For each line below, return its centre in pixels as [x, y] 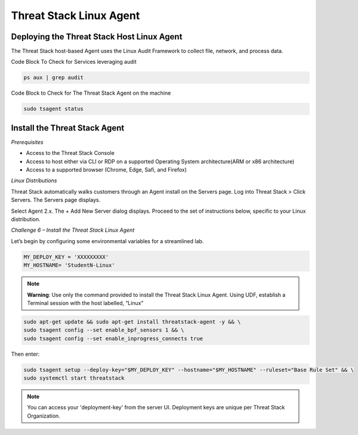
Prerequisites [27, 142]
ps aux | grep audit [53, 78]
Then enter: [25, 354]
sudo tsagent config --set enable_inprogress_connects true [113, 338]
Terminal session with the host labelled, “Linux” [85, 303]
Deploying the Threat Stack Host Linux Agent [97, 37]
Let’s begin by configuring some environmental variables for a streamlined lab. [107, 241]
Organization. [44, 416]
